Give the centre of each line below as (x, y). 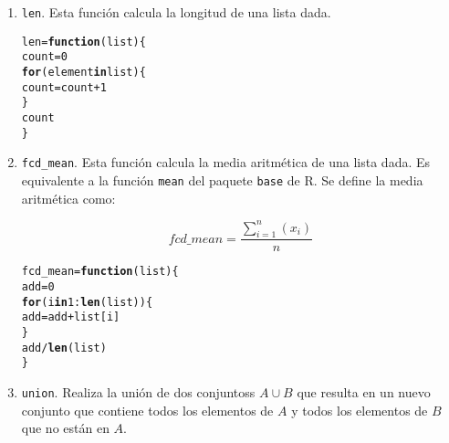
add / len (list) (64, 348)
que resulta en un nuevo (364, 392)
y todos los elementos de (360, 410)
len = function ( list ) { (84, 42)
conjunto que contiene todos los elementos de (147, 410)
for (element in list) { (84, 72)
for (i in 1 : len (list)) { (87, 302)
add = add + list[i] (71, 317)
